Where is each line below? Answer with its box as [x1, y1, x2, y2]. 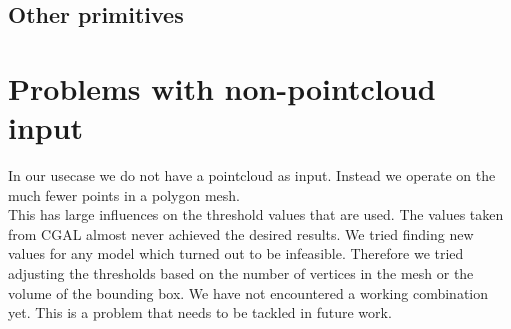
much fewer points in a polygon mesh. [8, 184, 240, 205]
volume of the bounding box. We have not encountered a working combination [8, 282, 489, 303]
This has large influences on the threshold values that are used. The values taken [8, 204, 504, 225]
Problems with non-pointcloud [8, 67, 436, 108]
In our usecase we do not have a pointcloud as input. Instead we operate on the [8, 165, 496, 186]
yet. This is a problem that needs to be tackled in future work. [8, 302, 392, 323]
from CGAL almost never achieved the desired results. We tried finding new [8, 223, 474, 244]
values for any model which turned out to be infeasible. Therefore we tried [8, 243, 464, 264]
